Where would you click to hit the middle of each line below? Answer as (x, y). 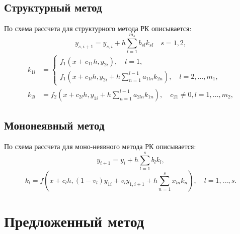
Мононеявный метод (54, 125)
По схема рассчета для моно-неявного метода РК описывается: (100, 146)
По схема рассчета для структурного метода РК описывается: (98, 28)
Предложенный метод (74, 221)
